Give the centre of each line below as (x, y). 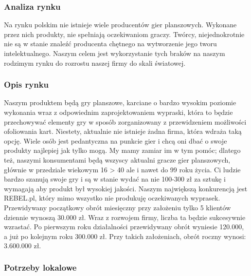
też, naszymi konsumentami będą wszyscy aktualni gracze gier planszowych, (117, 159)
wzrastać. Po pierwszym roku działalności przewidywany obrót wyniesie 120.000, (124, 227)
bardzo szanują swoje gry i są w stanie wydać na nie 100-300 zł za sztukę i (115, 179)
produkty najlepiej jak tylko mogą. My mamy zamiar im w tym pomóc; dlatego (122, 150)
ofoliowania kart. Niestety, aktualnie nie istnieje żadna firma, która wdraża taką (123, 131)
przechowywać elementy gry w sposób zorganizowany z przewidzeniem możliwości (125, 121)
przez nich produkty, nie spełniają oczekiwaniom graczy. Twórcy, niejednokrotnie (124, 34)
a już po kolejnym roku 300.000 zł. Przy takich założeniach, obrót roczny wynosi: (125, 236)
